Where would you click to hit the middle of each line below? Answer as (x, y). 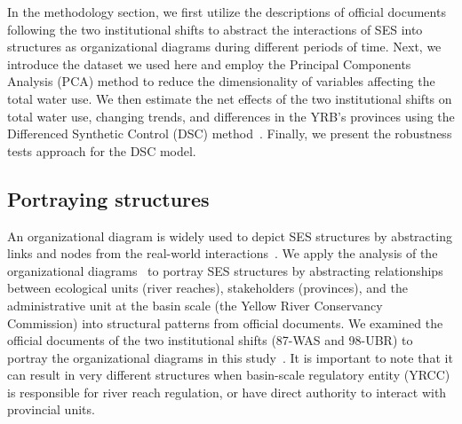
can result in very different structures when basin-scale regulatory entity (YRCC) (229, 375)
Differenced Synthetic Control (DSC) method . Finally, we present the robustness (230, 133)
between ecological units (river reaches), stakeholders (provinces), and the (207, 288)
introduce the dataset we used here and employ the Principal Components (209, 63)
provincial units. (51, 409)
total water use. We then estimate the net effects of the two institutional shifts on (230, 98)
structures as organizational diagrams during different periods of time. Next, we (224, 47)
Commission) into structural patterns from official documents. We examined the (225, 322)
